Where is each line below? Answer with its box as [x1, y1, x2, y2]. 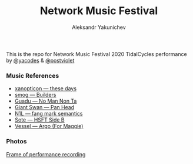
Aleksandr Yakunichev [71, 24, 127, 31]
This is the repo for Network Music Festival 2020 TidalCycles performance [6, 50, 187, 57]
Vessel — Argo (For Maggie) [14, 123, 84, 130]
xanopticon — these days [14, 85, 77, 92]
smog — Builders [14, 91, 56, 99]
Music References [6, 71, 59, 80]
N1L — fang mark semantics [14, 110, 83, 117]
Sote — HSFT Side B [14, 116, 65, 123]
